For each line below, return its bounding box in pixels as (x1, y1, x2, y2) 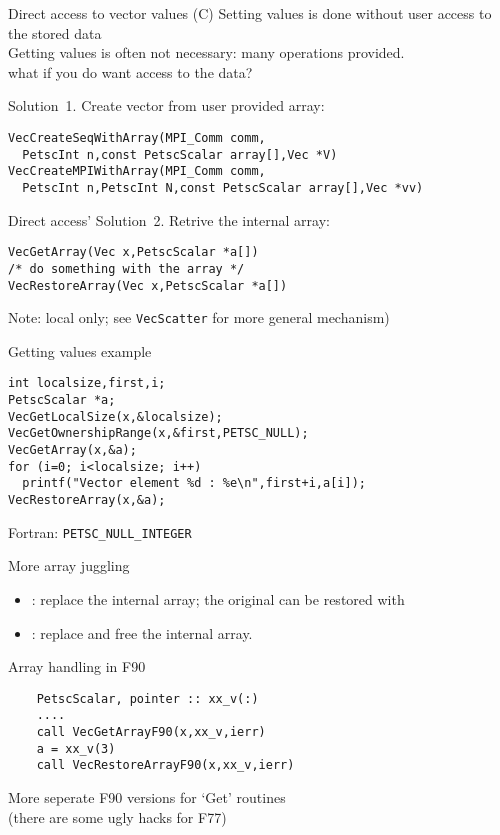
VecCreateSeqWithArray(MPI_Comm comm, (8, 130, 266, 145)
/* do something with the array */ (8, 261, 245, 276)
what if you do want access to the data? (8, 61, 253, 82)
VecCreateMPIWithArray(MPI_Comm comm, (8, 164, 266, 179)
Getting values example (8, 340, 152, 361)
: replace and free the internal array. (31, 622, 253, 643)
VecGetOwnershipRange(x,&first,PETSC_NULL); (8, 426, 309, 441)
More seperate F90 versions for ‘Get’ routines (8, 786, 286, 807)
